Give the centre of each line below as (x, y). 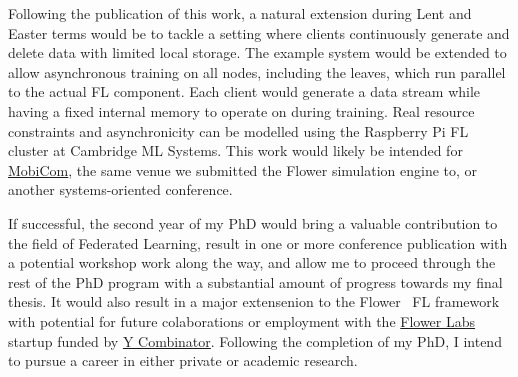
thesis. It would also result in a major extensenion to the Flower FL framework (254, 301)
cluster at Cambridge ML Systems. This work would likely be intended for (235, 150)
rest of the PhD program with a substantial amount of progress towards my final (255, 281)
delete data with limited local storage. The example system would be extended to (257, 52)
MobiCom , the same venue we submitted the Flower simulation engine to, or (243, 169)
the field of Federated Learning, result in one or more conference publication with (258, 242)
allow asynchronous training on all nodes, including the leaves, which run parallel (257, 71)
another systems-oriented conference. (120, 189)
